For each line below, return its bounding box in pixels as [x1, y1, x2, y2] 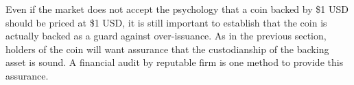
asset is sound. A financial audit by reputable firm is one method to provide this [5, 55, 344, 69]
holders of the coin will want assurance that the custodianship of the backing [5, 41, 329, 56]
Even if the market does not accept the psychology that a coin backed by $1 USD [5, 2, 349, 16]
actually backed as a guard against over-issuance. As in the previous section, [5, 29, 327, 43]
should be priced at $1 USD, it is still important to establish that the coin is [5, 15, 327, 29]
